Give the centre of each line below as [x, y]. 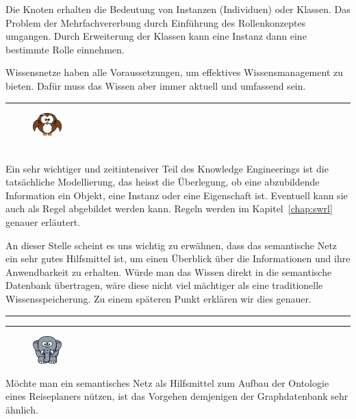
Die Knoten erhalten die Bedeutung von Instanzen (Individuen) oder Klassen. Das [178, 9]
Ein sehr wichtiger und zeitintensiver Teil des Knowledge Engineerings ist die [167, 168]
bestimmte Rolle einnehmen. [65, 49]
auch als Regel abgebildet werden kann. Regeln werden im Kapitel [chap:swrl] [169, 208]
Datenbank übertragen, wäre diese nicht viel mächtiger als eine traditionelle [164, 285]
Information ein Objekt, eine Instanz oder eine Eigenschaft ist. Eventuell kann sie [177, 195]
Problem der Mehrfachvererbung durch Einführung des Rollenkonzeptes [156, 22]
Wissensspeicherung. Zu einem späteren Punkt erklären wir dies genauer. [158, 298]
